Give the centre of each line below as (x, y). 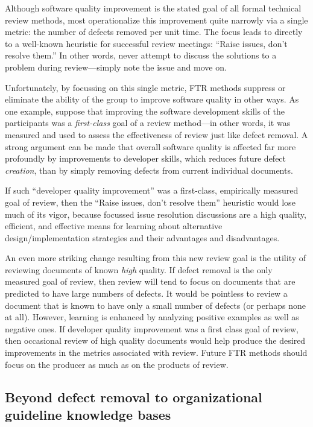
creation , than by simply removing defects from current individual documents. (149, 170)
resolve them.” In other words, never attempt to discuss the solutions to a (141, 55)
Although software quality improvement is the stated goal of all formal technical (153, 8)
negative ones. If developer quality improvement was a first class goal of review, (152, 328)
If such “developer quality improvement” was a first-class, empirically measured (152, 190)
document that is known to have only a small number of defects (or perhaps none (155, 305)
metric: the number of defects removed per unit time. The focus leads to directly (154, 32)
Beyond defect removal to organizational (134, 397)
